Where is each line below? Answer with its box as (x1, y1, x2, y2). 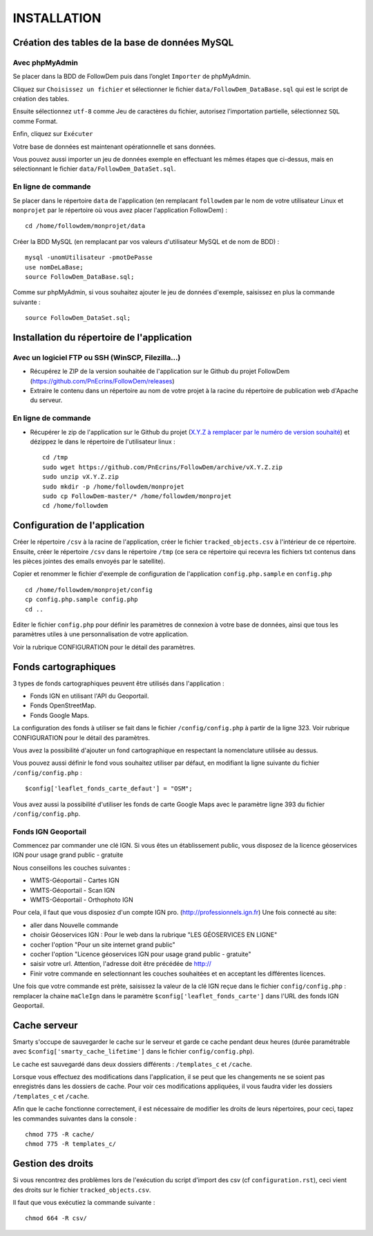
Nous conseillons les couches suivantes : (12, 864, 131, 872)
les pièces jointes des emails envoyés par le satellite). (12, 557, 166, 565)
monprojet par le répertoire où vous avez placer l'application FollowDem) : (12, 206, 228, 214)
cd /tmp (42, 453, 68, 462)
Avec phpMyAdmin (12, 57, 79, 67)
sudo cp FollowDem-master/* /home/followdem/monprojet (42, 492, 232, 500)
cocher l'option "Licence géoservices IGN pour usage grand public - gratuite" (30, 950, 251, 958)
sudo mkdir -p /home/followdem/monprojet (42, 482, 184, 491)
